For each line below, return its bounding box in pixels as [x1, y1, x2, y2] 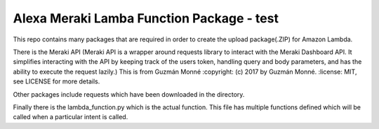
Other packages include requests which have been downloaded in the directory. [13, 90, 245, 98]
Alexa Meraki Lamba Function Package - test [13, 11, 279, 26]
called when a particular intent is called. [13, 113, 128, 121]
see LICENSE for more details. [13, 77, 100, 86]
